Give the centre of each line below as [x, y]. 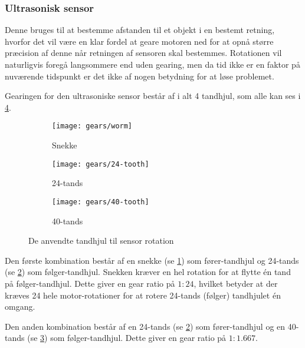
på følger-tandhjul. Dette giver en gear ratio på [90, 283]
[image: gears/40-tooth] [101, 202]
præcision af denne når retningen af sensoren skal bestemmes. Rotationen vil [143, 53]
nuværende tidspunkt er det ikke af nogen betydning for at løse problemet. [140, 76]
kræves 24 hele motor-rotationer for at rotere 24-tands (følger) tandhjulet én [143, 295]
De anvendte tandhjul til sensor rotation [101, 241]
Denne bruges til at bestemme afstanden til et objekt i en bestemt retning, [140, 30]
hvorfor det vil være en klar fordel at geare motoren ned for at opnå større [139, 41]
